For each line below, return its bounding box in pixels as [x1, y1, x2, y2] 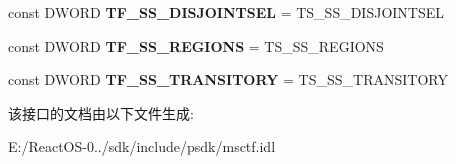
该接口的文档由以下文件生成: [8, 102, 194, 123]
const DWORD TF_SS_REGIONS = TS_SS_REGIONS [8, 35, 384, 56]
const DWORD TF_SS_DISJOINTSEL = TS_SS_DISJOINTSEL [8, 2, 445, 22]
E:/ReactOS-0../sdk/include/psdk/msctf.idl [8, 136, 276, 157]
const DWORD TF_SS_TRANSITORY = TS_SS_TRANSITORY [8, 69, 448, 90]
